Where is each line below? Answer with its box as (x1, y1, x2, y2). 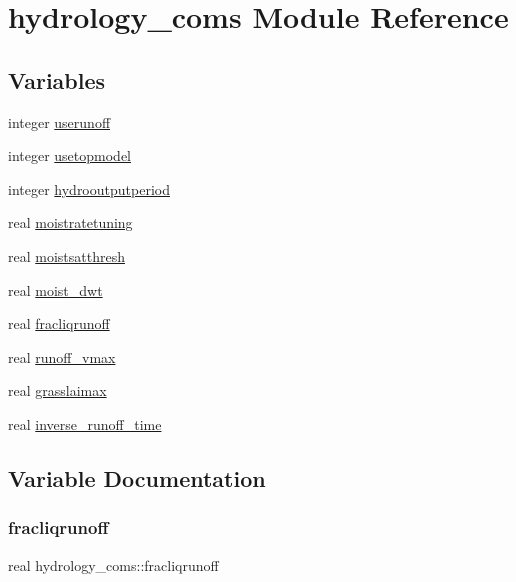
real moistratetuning (8, 212, 133, 233)
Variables (8, 64, 106, 95)
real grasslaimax (8, 380, 107, 401)
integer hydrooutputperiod (8, 178, 170, 199)
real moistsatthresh (8, 245, 125, 266)
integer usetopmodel (8, 145, 132, 166)
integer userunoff (8, 111, 111, 132)
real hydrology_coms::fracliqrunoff (8, 554, 219, 575)
